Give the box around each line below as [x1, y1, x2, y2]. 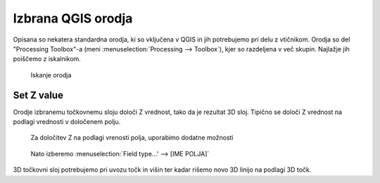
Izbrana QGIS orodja [13, 11, 133, 26]
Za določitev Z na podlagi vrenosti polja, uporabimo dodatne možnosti [30, 134, 234, 142]
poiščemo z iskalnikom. [13, 55, 81, 63]
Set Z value [13, 89, 63, 101]
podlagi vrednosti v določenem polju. [13, 118, 121, 126]
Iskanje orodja [30, 70, 72, 79]
